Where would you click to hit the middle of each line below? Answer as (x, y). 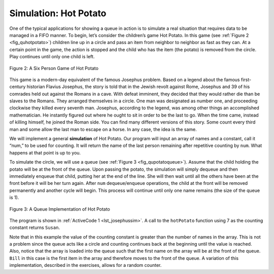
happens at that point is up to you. (45, 152)
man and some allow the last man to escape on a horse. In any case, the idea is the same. (103, 129)
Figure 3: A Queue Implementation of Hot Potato (60, 209)
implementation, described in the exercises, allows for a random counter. (85, 265)
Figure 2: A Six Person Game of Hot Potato (54, 68)
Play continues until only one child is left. (52, 57)
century (18, 87)
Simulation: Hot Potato (58, 13)
